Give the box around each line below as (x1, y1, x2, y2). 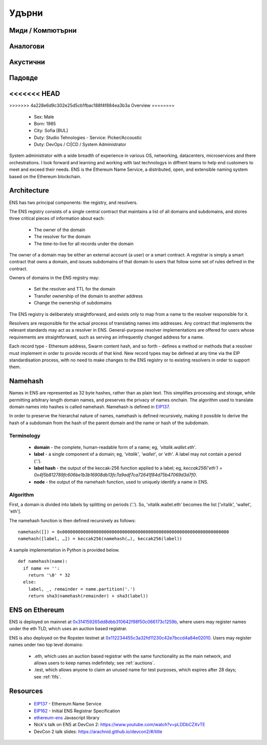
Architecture (9, 186, 49, 195)
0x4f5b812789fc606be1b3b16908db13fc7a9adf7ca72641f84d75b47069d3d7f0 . (34, 472, 197, 478)
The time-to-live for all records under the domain (34, 241, 133, 247)
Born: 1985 (34, 120, 56, 126)
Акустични (9, 58, 45, 66)
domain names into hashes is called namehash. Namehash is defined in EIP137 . (9, 404, 170, 410)
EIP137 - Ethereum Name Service (34, 701, 101, 707)
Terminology (9, 432, 41, 439)
